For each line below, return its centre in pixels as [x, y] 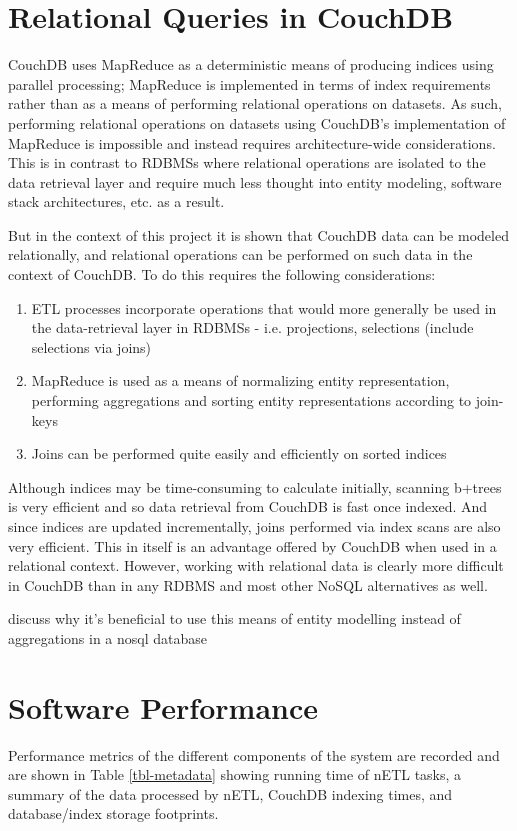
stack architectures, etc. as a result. [116, 201]
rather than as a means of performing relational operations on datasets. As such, [255, 103]
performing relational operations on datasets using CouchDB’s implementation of [257, 122]
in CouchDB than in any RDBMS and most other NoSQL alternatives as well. [248, 584]
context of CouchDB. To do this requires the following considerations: [222, 274]
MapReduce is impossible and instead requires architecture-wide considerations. [252, 142]
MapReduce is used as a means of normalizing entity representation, [240, 380]
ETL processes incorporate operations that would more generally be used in [264, 307]
